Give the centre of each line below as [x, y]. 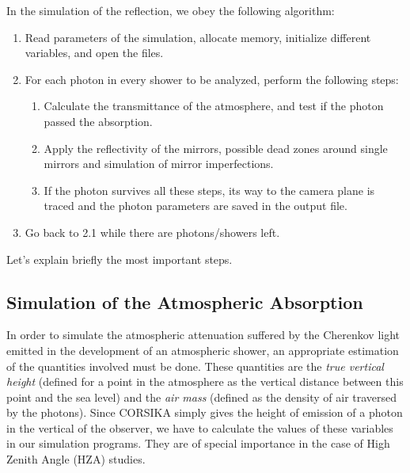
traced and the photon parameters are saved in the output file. [196, 206]
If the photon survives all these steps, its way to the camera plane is [209, 190]
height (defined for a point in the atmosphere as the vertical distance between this [205, 381]
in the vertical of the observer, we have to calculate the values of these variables [200, 427]
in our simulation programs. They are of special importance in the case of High [198, 443]
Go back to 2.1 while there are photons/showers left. [152, 232]
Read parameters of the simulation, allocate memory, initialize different [198, 37]
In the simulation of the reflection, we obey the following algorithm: [171, 10]
